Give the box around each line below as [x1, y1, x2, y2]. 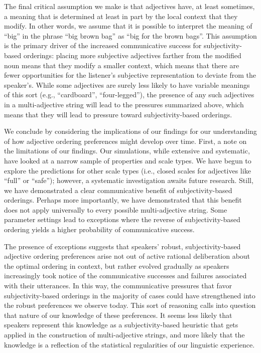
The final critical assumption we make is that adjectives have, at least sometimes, [4, 1, 255, 11]
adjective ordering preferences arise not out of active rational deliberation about [4, 251, 250, 261]
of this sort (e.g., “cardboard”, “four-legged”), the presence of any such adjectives [4, 89, 254, 100]
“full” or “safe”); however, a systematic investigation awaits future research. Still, [4, 175, 253, 186]
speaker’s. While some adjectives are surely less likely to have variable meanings [4, 79, 250, 90]
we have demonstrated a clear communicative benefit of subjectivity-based [4, 185, 232, 195]
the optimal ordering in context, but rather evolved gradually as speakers [4, 260, 229, 271]
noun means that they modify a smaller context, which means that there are [4, 60, 239, 70]
